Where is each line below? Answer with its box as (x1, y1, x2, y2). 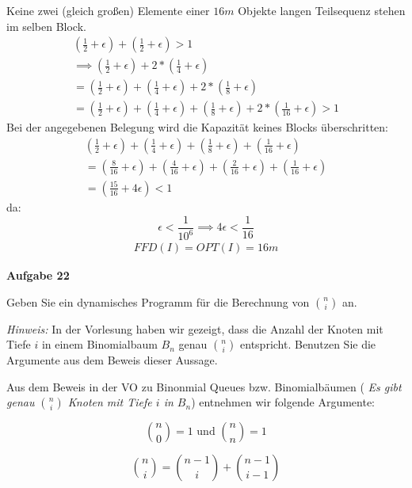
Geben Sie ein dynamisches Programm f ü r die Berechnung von (6, 293, 310, 310)
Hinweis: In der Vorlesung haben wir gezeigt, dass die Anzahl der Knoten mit (6, 320, 383, 337)
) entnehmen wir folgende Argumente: (191, 394, 375, 410)
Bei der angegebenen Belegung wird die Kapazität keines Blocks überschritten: (6, 119, 389, 135)
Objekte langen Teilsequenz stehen (238, 2, 406, 18)
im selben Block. (6, 17, 86, 34)
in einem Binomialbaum (41, 336, 158, 353)
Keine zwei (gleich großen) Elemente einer (6, 2, 210, 18)
